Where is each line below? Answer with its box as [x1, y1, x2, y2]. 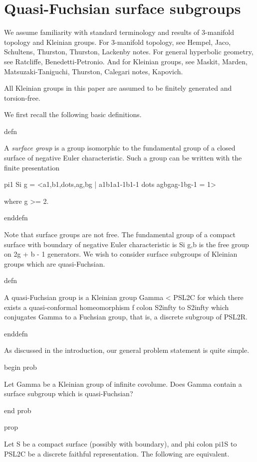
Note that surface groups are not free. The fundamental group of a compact [4, 229, 236, 240]
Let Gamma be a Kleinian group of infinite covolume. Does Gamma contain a [4, 378, 242, 389]
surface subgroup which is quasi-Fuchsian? [4, 388, 133, 399]
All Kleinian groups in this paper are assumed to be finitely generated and [4, 83, 232, 93]
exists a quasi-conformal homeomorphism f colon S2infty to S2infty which [4, 302, 229, 312]
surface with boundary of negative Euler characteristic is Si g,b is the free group [4, 239, 249, 249]
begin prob [4, 361, 37, 372]
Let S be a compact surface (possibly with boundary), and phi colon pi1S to [4, 438, 237, 449]
